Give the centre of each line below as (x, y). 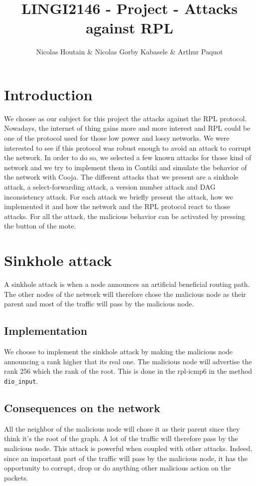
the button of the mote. (40, 226)
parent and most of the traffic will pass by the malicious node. (99, 304)
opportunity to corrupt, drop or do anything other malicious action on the (117, 468)
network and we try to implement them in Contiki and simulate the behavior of (126, 167)
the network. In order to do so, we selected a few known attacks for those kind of (128, 157)
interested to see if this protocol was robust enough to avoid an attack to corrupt (128, 147)
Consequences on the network (82, 407)
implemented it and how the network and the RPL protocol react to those (117, 206)
